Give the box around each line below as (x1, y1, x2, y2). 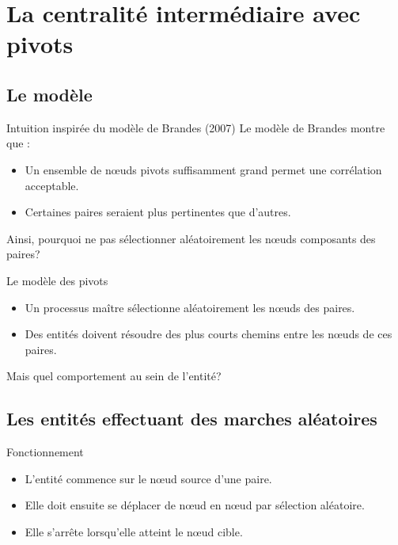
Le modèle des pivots (6, 272, 108, 288)
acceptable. (25, 177, 79, 193)
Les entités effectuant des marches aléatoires (6, 406, 377, 431)
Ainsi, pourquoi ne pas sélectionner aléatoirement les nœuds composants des (6, 230, 376, 246)
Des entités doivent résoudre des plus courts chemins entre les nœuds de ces (25, 326, 392, 342)
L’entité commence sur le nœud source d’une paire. (25, 470, 272, 486)
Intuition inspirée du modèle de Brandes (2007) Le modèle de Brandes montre (6, 119, 385, 135)
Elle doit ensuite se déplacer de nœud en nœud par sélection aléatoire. (25, 497, 365, 513)
